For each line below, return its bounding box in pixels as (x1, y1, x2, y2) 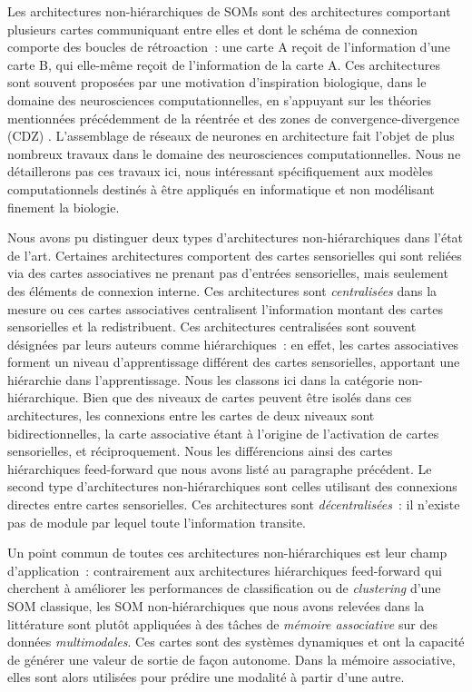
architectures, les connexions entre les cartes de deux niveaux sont (7, 406, 375, 425)
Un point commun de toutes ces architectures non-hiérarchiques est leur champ (7, 543, 447, 562)
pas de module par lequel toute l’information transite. (7, 512, 306, 531)
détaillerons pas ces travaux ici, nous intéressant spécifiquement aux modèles (7, 162, 433, 181)
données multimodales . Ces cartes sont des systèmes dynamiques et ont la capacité (7, 632, 465, 651)
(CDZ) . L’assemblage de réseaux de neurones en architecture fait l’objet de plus (7, 126, 455, 145)
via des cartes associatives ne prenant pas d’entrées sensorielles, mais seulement (7, 263, 448, 282)
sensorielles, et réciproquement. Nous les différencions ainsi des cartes (7, 441, 393, 460)
